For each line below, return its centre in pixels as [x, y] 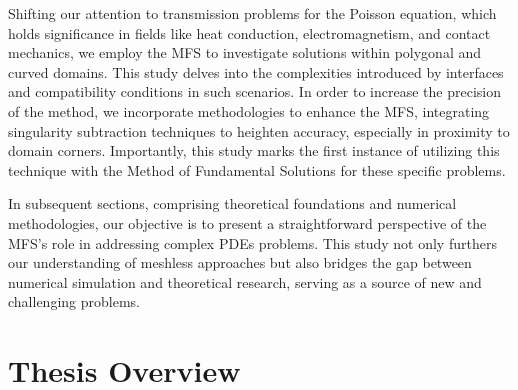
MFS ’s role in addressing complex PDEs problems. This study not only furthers [252, 242]
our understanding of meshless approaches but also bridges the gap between [240, 262]
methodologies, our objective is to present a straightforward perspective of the [247, 222]
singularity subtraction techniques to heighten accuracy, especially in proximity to [259, 130]
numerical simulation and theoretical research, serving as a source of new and [245, 281]
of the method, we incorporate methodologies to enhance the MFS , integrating [249, 110]
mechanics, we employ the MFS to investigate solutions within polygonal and [245, 52]
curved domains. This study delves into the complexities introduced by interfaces [256, 71]
